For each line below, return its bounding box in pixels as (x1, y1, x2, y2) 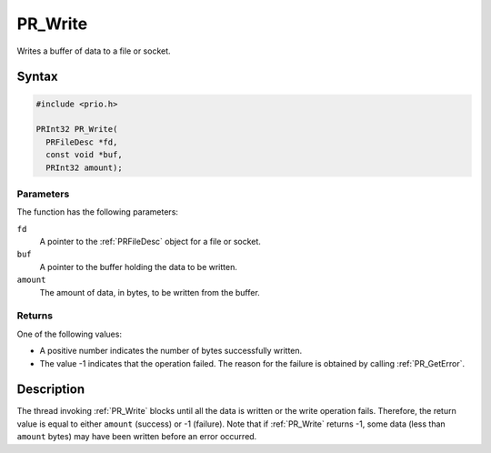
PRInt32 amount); (45, 162, 123, 173)
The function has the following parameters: (16, 206, 179, 217)
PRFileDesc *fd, (45, 136, 118, 147)
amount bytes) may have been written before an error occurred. (16, 431, 257, 442)
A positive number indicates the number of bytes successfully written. (39, 346, 303, 357)
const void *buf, (45, 150, 123, 160)
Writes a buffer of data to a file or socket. (16, 45, 172, 56)
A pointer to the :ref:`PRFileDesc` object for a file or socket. (39, 237, 261, 247)
